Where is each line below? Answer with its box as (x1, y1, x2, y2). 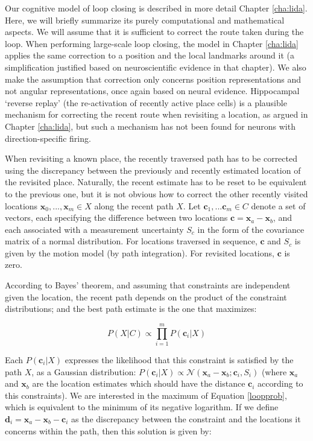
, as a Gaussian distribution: (31, 365, 136, 378)
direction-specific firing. (5, 132, 91, 144)
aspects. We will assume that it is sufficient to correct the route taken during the (5, 25, 304, 38)
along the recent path (94, 199, 174, 212)
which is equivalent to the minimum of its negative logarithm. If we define (5, 401, 279, 413)
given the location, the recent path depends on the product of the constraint (5, 290, 287, 303)
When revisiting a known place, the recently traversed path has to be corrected (5, 152, 298, 165)
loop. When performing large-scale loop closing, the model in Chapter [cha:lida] (5, 37, 299, 49)
